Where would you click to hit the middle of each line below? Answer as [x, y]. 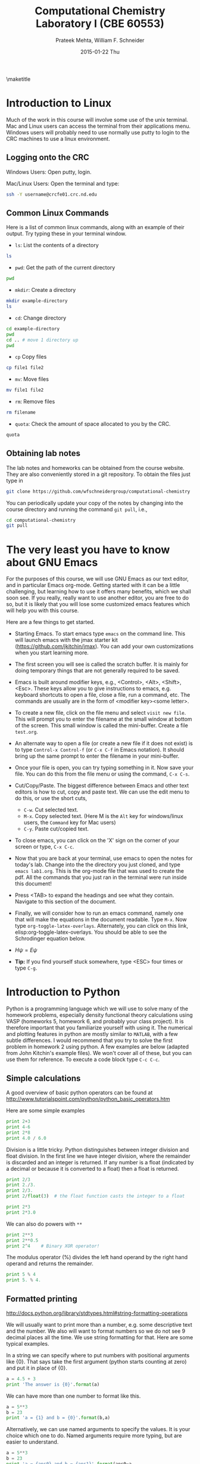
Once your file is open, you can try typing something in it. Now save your [104, 768]
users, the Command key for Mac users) [70, 823]
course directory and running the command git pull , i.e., [77, 509]
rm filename [21, 413]
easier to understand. [32, 1442]
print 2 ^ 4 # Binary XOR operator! [53, 1246]
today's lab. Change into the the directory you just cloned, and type [97, 865]
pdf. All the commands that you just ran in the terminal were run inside [101, 877]
